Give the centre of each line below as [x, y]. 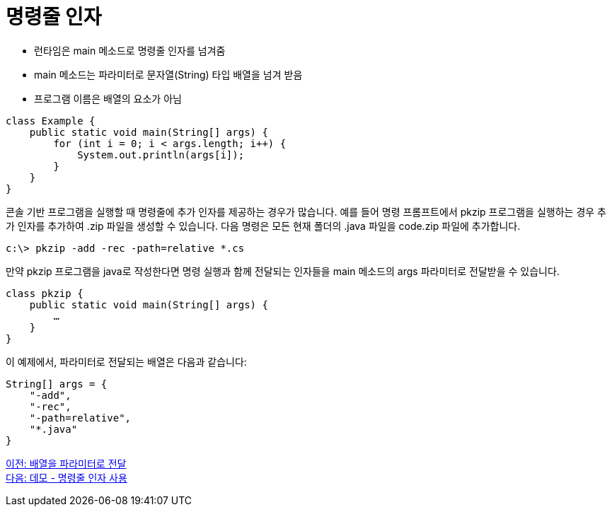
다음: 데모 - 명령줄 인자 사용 [67, 477]
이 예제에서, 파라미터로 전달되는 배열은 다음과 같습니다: [126, 361]
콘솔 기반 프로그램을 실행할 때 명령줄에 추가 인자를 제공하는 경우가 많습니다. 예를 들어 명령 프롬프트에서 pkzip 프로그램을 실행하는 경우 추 [306, 211]
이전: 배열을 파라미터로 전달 [66, 463]
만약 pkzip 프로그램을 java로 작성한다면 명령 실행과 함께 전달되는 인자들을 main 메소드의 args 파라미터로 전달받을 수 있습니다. [283, 271]
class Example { [51, 121]
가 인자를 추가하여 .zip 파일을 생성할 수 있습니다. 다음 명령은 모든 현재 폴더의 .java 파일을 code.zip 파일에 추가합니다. [263, 226]
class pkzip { [45, 293]
